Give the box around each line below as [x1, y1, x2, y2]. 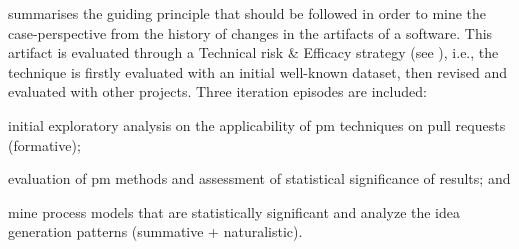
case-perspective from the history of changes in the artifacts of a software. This [8, 22, 493, 43]
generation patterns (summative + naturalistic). [8, 221, 303, 242]
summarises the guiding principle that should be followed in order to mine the [8, 3, 487, 23]
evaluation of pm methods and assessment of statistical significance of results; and [8, 168, 511, 189]
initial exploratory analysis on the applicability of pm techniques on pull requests [8, 114, 506, 135]
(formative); [8, 134, 81, 155]
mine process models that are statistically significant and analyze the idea [8, 201, 461, 222]
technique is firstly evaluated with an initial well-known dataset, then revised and [8, 61, 507, 82]
